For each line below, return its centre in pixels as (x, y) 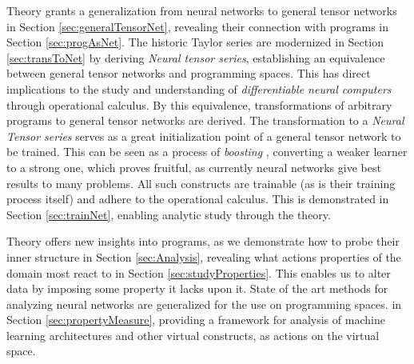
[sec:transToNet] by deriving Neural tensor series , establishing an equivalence (196, 57)
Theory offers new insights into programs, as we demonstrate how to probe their (203, 241)
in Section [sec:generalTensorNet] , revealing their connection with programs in (198, 26)
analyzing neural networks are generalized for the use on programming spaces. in (204, 304)
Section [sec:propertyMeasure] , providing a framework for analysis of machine (196, 320)
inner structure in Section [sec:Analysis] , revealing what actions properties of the (204, 256)
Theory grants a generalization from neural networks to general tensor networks (202, 10)
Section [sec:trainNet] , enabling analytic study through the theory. (169, 214)
